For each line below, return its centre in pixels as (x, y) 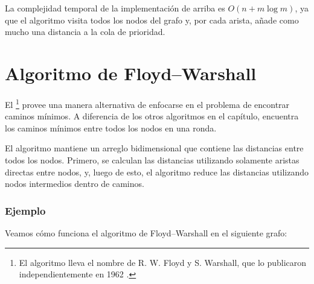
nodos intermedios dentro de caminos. (75, 184)
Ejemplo (25, 210)
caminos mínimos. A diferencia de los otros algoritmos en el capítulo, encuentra (152, 116)
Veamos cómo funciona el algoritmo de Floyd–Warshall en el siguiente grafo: (146, 232)
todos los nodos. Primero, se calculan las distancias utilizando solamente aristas (152, 159)
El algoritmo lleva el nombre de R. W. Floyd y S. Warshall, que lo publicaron (163, 262)
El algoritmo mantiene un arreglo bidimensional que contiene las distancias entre (154, 148)
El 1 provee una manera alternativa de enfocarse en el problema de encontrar (147, 103)
